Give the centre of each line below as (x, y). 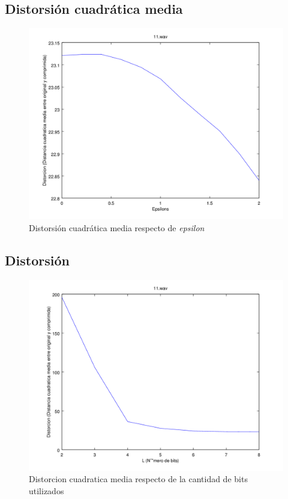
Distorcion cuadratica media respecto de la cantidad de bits (138, 479)
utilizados (46, 490)
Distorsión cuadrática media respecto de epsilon (117, 227)
